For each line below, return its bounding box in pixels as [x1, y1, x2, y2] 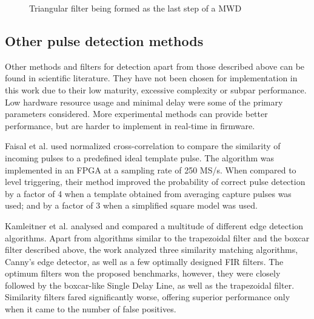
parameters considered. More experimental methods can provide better [5, 107, 268, 120]
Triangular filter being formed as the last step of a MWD [29, 2, 242, 14]
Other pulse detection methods [5, 31, 204, 50]
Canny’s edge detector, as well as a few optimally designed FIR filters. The [5, 255, 284, 267]
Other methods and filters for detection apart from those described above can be [5, 59, 305, 72]
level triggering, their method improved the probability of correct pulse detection [5, 175, 306, 188]
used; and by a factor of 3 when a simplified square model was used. [5, 199, 258, 212]
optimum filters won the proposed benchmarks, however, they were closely [5, 267, 281, 280]
